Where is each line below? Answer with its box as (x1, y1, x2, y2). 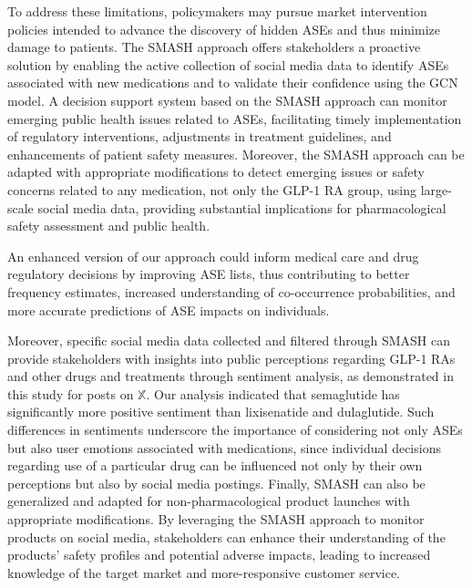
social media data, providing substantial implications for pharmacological (37, 198, 446, 217)
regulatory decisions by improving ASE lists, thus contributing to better (7, 264, 410, 284)
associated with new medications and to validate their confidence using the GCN (7, 73, 458, 92)
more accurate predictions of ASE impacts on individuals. (7, 300, 330, 319)
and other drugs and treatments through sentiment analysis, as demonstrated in (7, 366, 454, 386)
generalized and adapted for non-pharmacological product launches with (7, 491, 410, 511)
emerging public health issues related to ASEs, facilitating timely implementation (7, 108, 462, 128)
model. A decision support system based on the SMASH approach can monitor (7, 90, 447, 109)
